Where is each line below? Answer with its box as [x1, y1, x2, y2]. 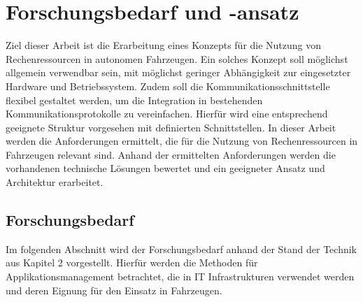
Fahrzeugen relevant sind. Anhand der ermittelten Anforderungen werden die [6, 147, 336, 161]
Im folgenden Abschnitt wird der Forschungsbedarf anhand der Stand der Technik [6, 241, 357, 256]
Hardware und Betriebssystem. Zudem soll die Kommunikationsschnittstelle [6, 78, 330, 93]
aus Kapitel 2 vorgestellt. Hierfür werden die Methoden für [6, 255, 258, 270]
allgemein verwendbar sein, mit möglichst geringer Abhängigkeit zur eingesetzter [6, 65, 351, 80]
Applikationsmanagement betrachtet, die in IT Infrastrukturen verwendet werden [6, 269, 355, 284]
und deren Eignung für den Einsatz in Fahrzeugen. [6, 282, 222, 297]
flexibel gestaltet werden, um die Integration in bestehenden [6, 92, 263, 107]
